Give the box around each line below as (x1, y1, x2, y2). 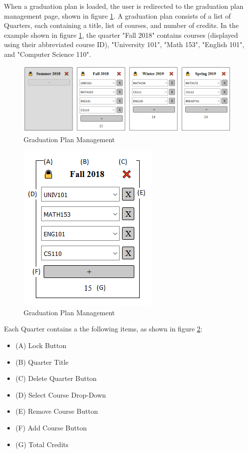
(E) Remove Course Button (15, 406, 98, 416)
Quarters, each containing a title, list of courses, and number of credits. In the (4, 20, 239, 30)
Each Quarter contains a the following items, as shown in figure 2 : (4, 324, 202, 334)
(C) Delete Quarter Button (15, 373, 97, 383)
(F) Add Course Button (15, 422, 87, 432)
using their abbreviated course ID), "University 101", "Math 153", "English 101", (4, 39, 245, 50)
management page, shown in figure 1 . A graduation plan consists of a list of (4, 10, 231, 21)
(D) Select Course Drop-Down (15, 389, 106, 400)
